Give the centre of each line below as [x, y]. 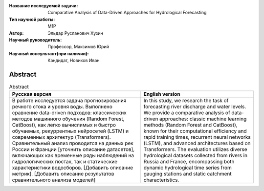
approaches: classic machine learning [203, 119]
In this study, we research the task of [186, 101]
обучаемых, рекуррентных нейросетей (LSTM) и [70, 131]
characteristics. [161, 180]
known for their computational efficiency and [195, 131]
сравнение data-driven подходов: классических [69, 113]
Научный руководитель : [35, 40]
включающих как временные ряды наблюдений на [73, 155]
